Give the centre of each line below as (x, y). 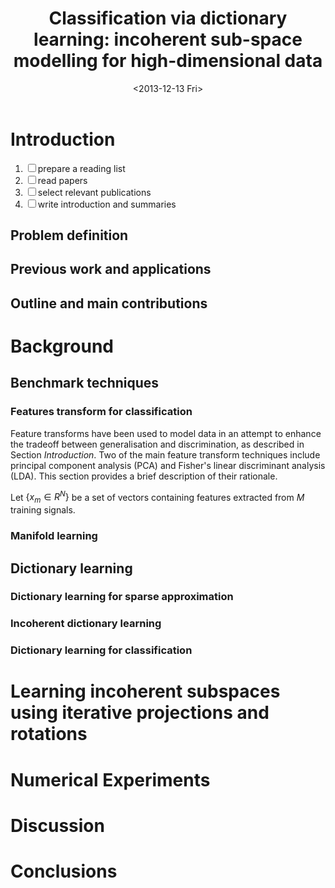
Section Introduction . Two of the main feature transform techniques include (165, 454)
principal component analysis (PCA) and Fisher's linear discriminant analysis (168, 465)
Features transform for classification (101, 412)
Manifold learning (54, 536)
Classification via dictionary (168, 18)
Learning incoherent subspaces (145, 691)
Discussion (57, 825)
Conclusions (64, 871)
